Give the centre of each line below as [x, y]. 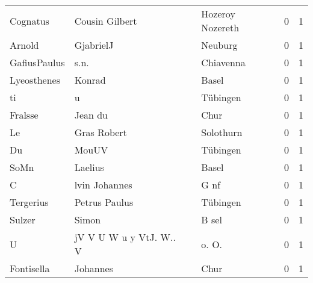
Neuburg [219, 45]
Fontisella [30, 268]
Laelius [89, 167]
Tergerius [29, 202]
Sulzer [23, 219]
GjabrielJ [94, 45]
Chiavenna [223, 62]
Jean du [91, 115]
